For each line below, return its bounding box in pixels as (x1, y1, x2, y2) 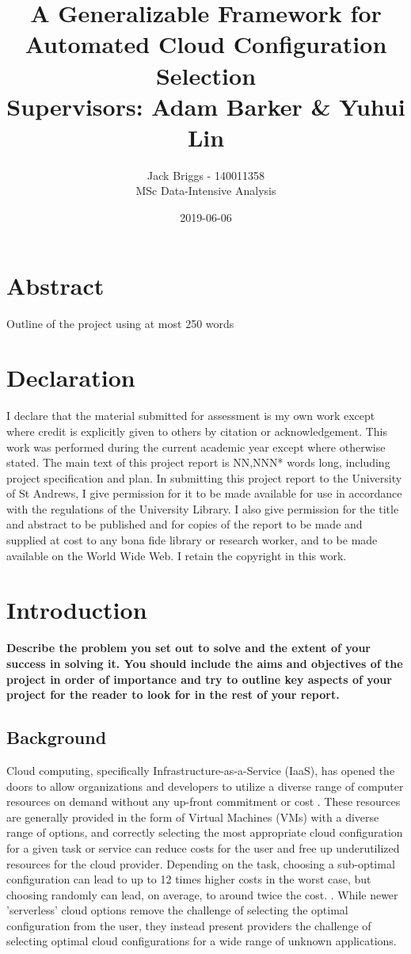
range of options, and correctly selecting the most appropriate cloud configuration (6, 824, 403, 841)
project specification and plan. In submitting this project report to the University (6, 469, 402, 486)
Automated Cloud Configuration (25, 28, 387, 60)
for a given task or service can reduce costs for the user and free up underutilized (6, 839, 400, 856)
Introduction (6, 593, 147, 626)
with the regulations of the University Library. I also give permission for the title (6, 500, 399, 517)
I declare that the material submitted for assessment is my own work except (6, 407, 375, 424)
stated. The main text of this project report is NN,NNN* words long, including (6, 454, 390, 471)
